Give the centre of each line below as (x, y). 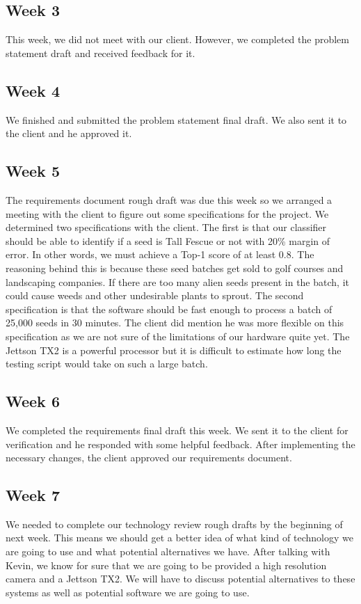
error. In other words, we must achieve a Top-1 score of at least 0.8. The (160, 254)
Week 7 (33, 495)
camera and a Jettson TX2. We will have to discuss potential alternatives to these (180, 579)
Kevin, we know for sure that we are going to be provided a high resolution (166, 565)
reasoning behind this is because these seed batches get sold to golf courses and (175, 268)
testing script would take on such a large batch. (107, 364)
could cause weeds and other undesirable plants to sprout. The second (155, 295)
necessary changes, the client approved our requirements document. (149, 458)
